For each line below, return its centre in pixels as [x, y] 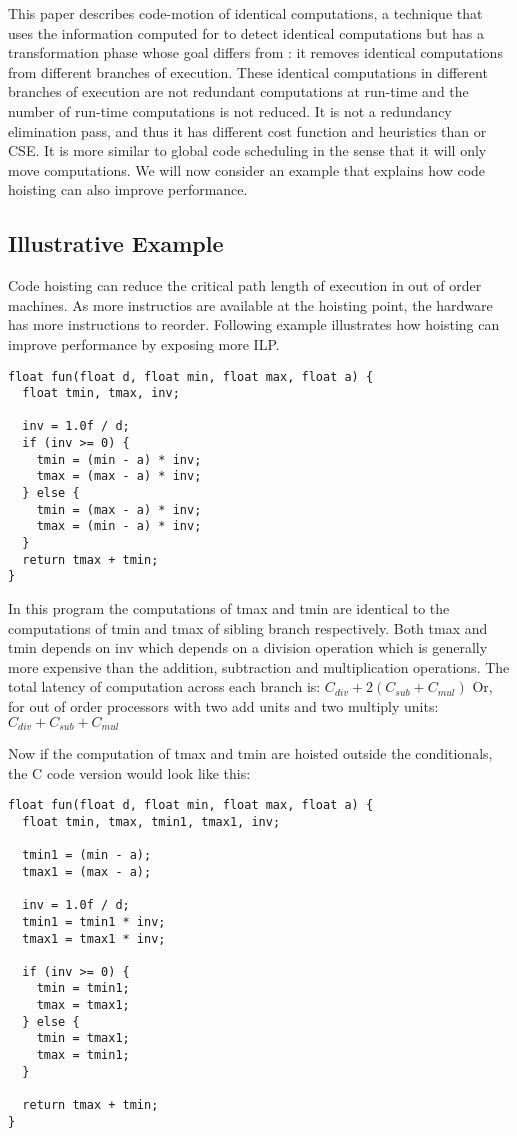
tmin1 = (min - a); [87, 855]
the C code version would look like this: [129, 772]
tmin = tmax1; [83, 1038]
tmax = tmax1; [83, 1005]
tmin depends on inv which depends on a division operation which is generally [248, 647]
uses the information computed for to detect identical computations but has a [246, 32]
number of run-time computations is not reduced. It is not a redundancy [230, 110]
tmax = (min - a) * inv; [119, 526]
